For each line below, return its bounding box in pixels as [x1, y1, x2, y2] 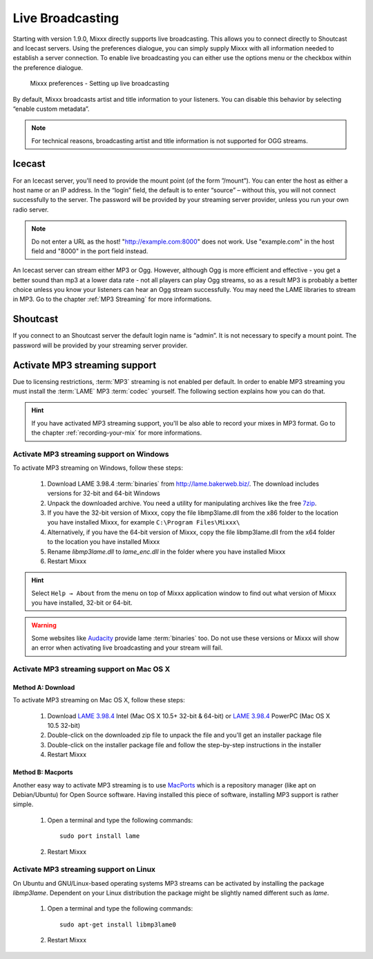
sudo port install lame [59, 832, 140, 840]
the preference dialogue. [12, 63, 83, 72]
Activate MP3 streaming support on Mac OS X [12, 664, 171, 674]
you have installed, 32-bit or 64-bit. [31, 599, 133, 607]
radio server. [12, 205, 49, 214]
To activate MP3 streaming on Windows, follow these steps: [12, 464, 183, 472]
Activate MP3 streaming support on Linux [12, 865, 155, 875]
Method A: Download [12, 683, 75, 691]
